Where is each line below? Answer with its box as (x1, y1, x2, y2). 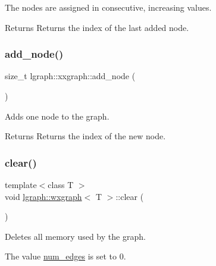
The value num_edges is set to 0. (5, 250, 126, 262)
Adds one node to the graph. (5, 109, 109, 122)
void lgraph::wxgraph (5, 190, 82, 202)
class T (48, 179, 74, 190)
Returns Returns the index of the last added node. (5, 21, 189, 33)
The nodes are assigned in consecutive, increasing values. (5, 1, 212, 13)
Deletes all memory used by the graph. (5, 230, 146, 242)
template (5, 179, 37, 190)
